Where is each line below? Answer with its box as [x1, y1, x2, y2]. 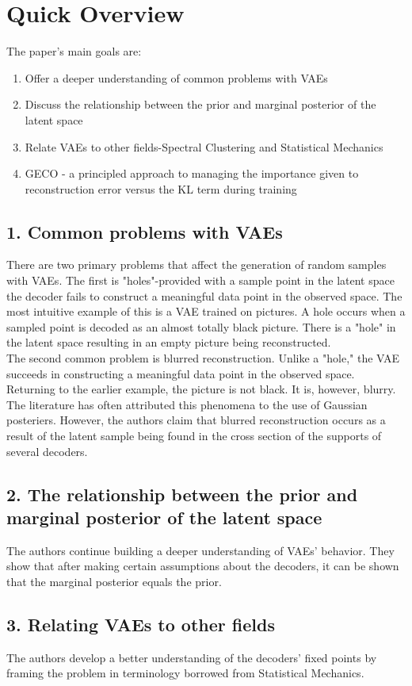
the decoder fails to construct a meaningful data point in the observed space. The [6, 287, 402, 304]
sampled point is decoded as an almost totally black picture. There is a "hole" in [6, 318, 396, 335]
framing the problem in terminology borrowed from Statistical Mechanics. [6, 665, 364, 681]
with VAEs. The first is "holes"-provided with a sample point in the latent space [6, 272, 395, 289]
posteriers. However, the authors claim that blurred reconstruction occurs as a [6, 412, 386, 428]
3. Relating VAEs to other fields [6, 611, 275, 636]
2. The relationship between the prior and [6, 481, 358, 506]
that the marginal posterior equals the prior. [6, 573, 222, 589]
